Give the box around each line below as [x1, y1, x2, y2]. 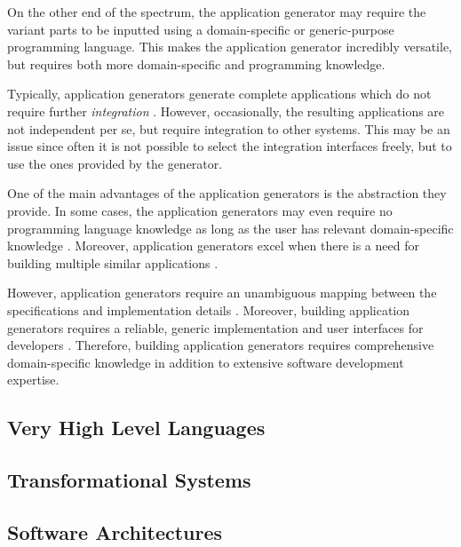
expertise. [7, 370, 60, 389]
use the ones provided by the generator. [7, 154, 223, 172]
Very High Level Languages [7, 414, 266, 441]
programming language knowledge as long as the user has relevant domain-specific [7, 218, 454, 237]
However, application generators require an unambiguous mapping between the [7, 283, 437, 302]
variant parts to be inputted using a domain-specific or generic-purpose [7, 20, 394, 38]
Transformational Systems [7, 466, 251, 494]
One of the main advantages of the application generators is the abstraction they [7, 184, 447, 202]
